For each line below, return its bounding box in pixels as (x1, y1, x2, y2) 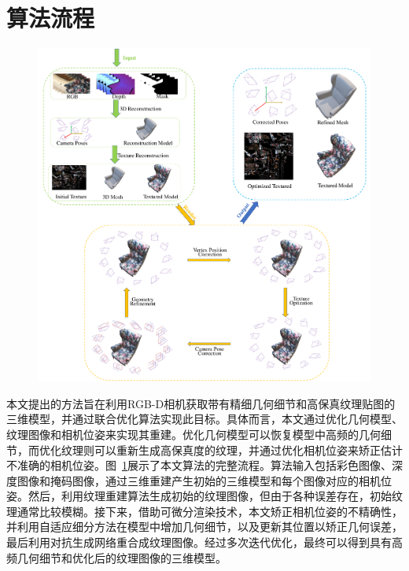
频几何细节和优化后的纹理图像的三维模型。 (6, 549, 227, 565)
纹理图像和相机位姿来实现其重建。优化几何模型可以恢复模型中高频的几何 (6, 425, 381, 442)
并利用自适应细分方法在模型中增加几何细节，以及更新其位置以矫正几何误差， (6, 518, 403, 535)
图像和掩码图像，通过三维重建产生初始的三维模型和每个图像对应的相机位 (17, 472, 392, 488)
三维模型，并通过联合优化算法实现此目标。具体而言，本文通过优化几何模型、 (6, 411, 403, 427)
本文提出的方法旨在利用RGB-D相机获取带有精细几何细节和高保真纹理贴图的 (6, 395, 396, 411)
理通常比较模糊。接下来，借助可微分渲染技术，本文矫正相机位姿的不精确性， (6, 503, 403, 519)
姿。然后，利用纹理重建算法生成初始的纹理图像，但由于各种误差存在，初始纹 (6, 488, 403, 504)
